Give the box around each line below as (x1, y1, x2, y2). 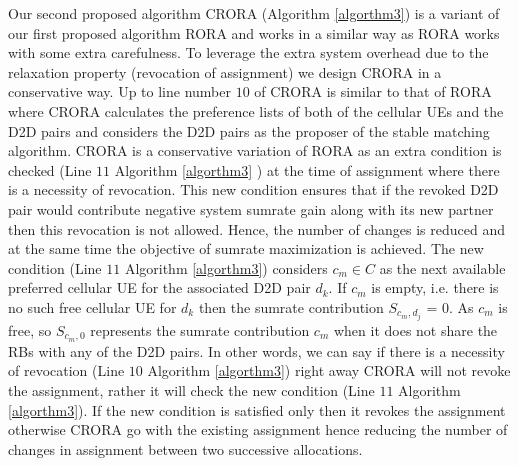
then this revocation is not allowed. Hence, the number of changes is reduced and (8, 218, 506, 239)
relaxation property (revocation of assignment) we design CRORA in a (8, 61, 442, 82)
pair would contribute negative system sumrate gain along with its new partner (8, 198, 494, 219)
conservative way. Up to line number (8, 81, 231, 102)
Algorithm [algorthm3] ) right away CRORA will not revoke (147, 360, 511, 381)
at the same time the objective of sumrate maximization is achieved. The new (8, 238, 484, 259)
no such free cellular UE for (8, 296, 177, 317)
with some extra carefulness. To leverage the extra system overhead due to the (8, 42, 489, 63)
